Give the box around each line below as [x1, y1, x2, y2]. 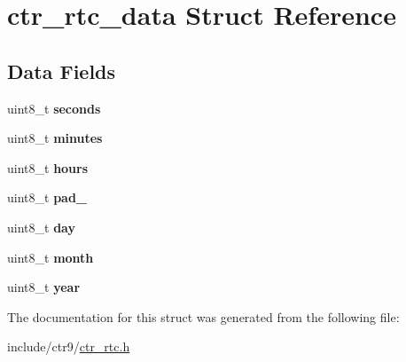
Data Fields [7, 57, 116, 84]
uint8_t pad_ [7, 188, 88, 207]
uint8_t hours [7, 158, 89, 177]
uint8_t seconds [7, 98, 101, 117]
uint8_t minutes [7, 129, 103, 147]
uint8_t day [7, 217, 75, 236]
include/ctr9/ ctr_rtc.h [7, 337, 130, 356]
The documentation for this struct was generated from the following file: [7, 307, 400, 326]
